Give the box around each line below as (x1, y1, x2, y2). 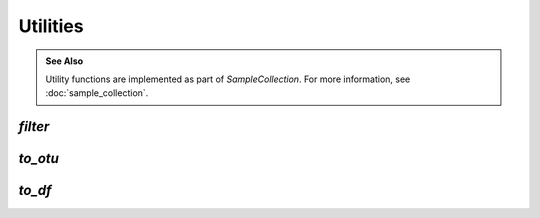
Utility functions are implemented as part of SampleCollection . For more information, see (45, 73, 411, 85)
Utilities (18, 15, 84, 37)
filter (18, 118, 50, 135)
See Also (45, 55, 84, 67)
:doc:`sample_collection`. (45, 87, 149, 99)
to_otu (18, 150, 60, 167)
